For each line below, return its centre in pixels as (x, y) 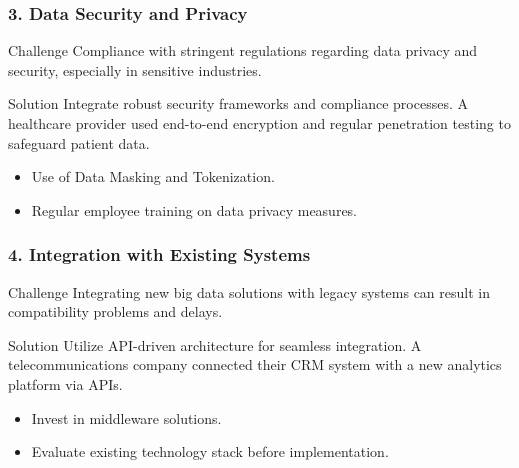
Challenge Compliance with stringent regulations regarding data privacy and (243, 50)
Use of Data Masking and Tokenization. (153, 176)
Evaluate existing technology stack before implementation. (210, 451)
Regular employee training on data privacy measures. (194, 209)
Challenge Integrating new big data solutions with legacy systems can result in (249, 291)
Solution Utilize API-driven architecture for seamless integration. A (215, 344)
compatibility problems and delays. (115, 311)
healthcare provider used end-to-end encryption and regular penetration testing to (259, 123)
